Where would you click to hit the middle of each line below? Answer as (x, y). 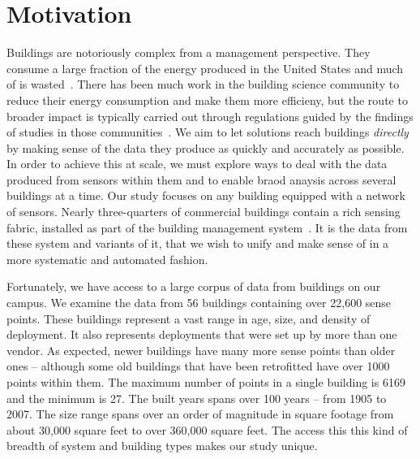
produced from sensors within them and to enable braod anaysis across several (201, 179)
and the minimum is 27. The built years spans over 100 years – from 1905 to (197, 398)
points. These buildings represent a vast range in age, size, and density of (189, 318)
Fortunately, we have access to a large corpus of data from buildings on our (194, 286)
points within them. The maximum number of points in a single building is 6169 (206, 382)
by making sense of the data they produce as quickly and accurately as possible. (206, 147)
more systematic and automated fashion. (107, 259)
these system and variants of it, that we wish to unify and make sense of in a (198, 243)
